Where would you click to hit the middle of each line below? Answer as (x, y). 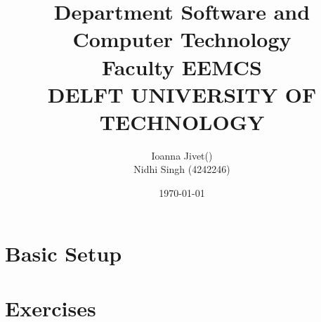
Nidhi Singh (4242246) (182, 169)
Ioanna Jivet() (182, 155)
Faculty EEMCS (182, 66)
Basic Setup (64, 253)
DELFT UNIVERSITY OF (182, 94)
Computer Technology (182, 39)
